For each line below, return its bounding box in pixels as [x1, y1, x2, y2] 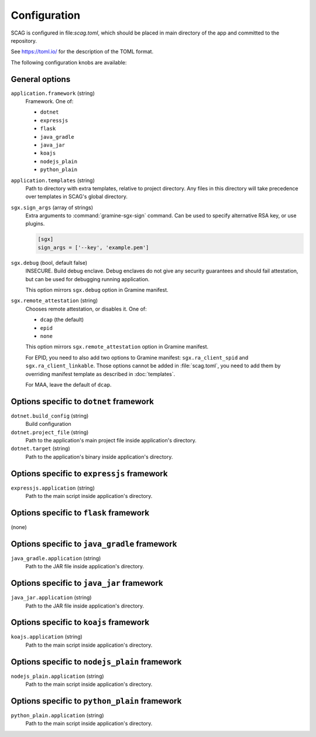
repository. [11, 37, 37, 44]
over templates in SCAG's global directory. [25, 193, 128, 200]
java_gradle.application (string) [11, 554, 101, 562]
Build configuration [25, 421, 71, 428]
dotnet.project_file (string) [11, 428, 89, 436]
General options [11, 74, 71, 84]
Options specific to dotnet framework [11, 396, 154, 407]
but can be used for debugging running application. [25, 275, 150, 282]
